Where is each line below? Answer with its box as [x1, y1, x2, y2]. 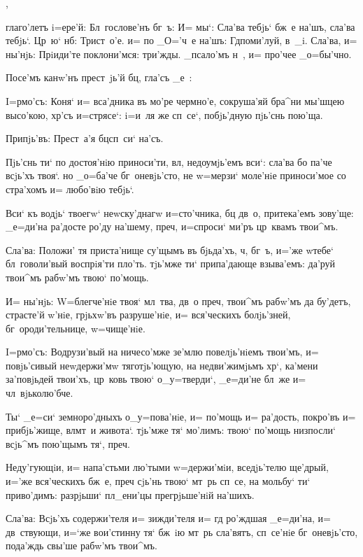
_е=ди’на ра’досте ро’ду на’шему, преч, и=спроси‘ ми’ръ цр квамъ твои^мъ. [6, 219, 339, 234]
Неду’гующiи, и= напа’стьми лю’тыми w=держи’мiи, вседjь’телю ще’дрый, [6, 460, 329, 474]
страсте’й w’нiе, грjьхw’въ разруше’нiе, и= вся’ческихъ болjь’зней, [6, 307, 291, 322]
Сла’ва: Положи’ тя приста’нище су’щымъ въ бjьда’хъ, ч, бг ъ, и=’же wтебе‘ [6, 242, 334, 257]
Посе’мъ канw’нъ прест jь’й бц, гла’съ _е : [6, 70, 192, 85]
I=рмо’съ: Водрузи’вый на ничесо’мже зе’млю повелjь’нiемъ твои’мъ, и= [6, 344, 319, 359]
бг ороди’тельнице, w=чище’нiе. [6, 320, 145, 335]
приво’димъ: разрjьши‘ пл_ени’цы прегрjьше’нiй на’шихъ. [6, 487, 255, 502]
